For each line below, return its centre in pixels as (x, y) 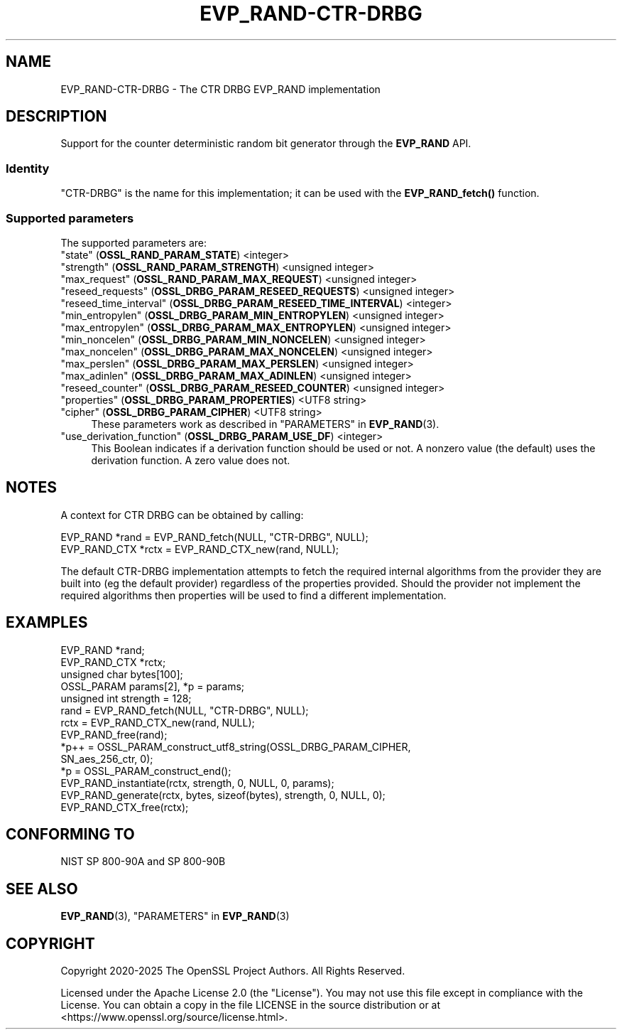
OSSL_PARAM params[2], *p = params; (153, 686)
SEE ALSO (42, 889)
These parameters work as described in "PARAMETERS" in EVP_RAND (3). (265, 424)
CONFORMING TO (70, 835)
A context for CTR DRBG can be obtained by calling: (182, 515)
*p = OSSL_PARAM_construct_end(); (146, 771)
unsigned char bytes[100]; (122, 674)
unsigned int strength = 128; (126, 698)
